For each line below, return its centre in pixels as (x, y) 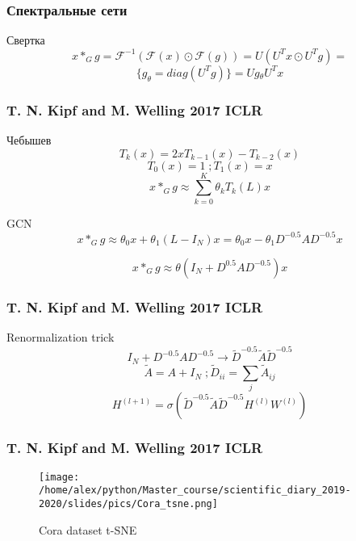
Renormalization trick (61, 337)
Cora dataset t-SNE (88, 529)
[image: (59, 477)
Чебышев (29, 140)
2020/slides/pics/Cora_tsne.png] (128, 503)
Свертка (26, 40)
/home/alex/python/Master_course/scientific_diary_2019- (195, 491)
